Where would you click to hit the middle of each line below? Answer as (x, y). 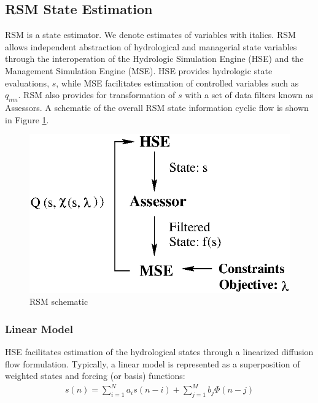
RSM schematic (59, 301)
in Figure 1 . (27, 119)
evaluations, (27, 83)
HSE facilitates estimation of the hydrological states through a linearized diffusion (159, 352)
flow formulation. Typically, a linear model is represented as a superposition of (153, 363)
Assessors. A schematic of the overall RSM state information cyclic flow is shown (157, 107)
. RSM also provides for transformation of (97, 95)
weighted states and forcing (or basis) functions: (95, 376)
